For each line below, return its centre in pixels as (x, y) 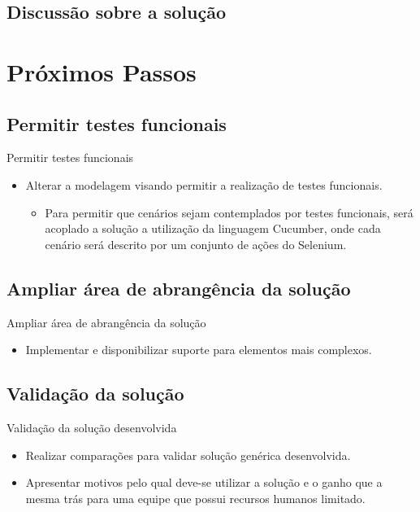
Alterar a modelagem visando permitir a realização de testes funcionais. (204, 184)
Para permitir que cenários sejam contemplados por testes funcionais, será (229, 212)
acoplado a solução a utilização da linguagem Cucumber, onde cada (213, 228)
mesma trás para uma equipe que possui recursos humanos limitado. (195, 498)
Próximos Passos (102, 71)
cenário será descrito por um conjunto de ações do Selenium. (196, 244)
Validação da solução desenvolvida (92, 427)
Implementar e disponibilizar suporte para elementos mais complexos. (199, 350)
